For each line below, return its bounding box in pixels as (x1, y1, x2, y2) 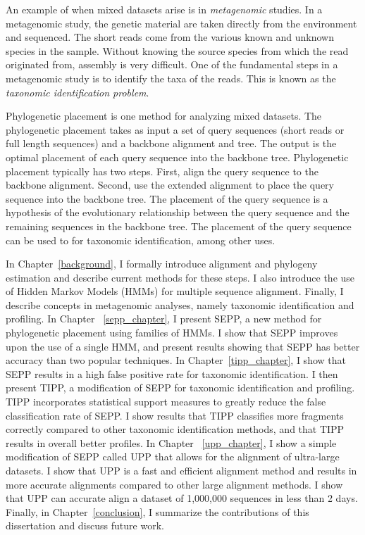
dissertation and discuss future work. (6, 518, 164, 533)
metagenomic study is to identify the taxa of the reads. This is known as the (6, 70, 336, 85)
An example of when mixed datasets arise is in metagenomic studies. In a (6, 2, 323, 16)
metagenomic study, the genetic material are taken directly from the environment (6, 15, 357, 30)
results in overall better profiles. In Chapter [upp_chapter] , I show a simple (6, 435, 337, 450)
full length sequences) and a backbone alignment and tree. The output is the (6, 136, 337, 151)
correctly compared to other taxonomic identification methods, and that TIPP (6, 422, 345, 436)
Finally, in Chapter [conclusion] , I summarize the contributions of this (6, 504, 309, 519)
